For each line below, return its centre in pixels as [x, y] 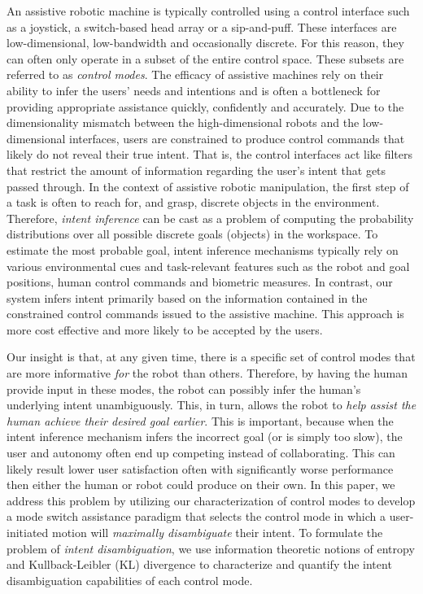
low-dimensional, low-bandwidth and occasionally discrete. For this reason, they [205, 43]
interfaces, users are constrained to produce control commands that [237, 138]
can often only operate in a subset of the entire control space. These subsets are [205, 58]
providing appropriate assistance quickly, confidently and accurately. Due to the [205, 106]
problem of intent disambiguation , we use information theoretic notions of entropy [211, 548]
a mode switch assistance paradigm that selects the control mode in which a [196, 516]
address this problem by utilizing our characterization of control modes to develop [211, 500]
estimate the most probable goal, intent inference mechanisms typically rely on [203, 249]
